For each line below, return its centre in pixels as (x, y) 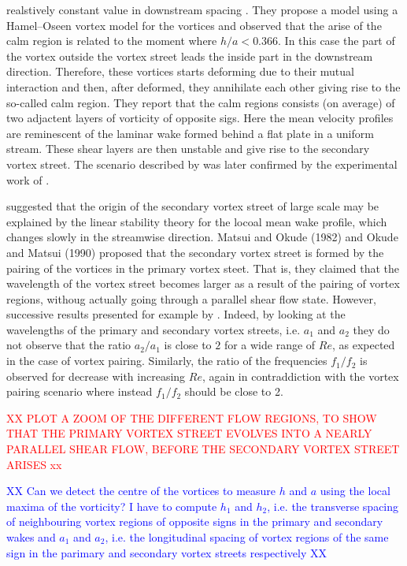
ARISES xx (34, 464)
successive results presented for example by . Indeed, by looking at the (176, 314)
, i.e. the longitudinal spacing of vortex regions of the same (247, 537)
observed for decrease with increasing (96, 376)
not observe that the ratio (69, 345)
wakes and (31, 537)
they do (371, 329)
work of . (28, 179)
